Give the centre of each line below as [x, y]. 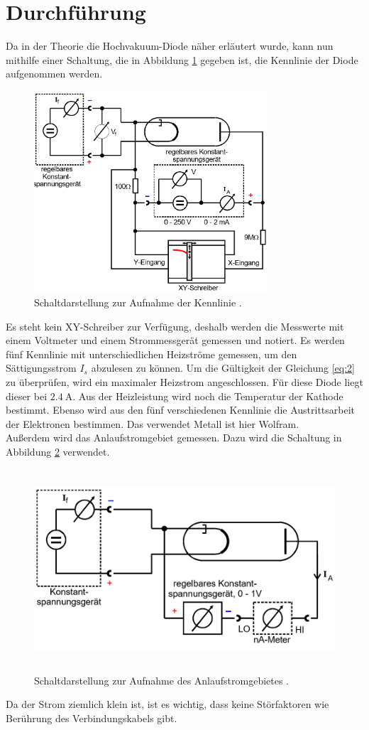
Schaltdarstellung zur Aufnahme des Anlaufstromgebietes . [162, 680]
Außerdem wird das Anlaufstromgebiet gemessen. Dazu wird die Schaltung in [174, 438]
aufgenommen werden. [54, 74]
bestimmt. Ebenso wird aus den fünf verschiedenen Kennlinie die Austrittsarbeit [181, 410]
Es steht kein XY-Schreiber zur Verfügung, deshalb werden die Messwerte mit [175, 326]
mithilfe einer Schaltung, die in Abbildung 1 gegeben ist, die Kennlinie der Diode [182, 59]
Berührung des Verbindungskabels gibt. [92, 718]
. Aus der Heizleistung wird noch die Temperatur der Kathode [208, 396]
